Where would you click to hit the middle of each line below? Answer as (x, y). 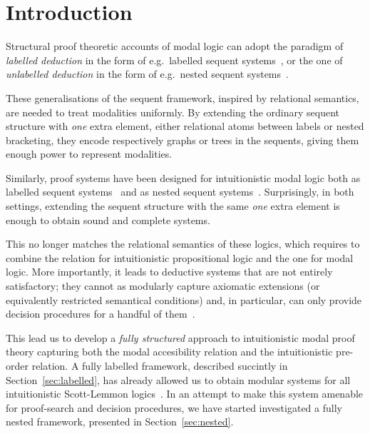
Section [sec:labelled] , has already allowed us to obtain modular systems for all (178, 379)
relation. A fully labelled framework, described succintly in (160, 365)
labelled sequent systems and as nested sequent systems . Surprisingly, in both (180, 192)
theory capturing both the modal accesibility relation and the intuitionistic (169, 352)
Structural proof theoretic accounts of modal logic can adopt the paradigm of (175, 46)
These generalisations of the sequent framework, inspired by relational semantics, (183, 97)
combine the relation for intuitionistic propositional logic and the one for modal (180, 257)
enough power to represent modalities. (89, 154)
